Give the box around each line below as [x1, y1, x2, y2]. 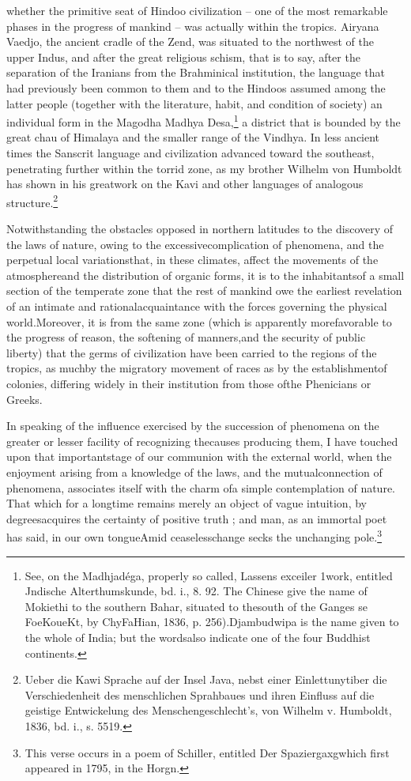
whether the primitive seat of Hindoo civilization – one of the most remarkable [6, 2, 388, 18]
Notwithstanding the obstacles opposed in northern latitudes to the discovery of [6, 221, 394, 237]
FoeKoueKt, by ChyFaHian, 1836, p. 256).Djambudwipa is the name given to [25, 613, 399, 630]
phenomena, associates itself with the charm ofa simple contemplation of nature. [6, 479, 395, 496]
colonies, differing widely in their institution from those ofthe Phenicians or [6, 375, 371, 391]
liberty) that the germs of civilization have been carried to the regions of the [6, 344, 377, 360]
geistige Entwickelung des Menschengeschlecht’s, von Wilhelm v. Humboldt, [25, 702, 392, 719]
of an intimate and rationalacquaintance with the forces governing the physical [6, 298, 387, 314]
